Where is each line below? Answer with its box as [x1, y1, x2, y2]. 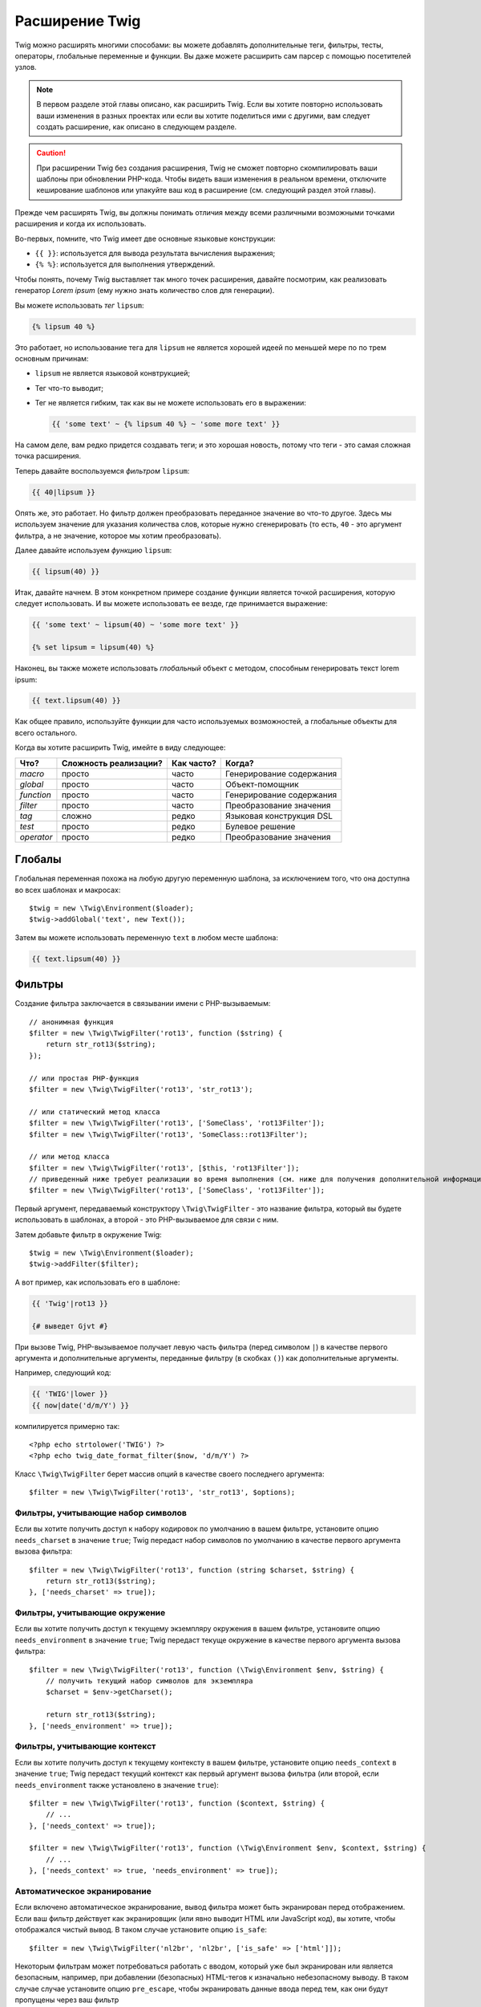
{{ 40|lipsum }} [31, 487, 96, 497]
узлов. [14, 63, 37, 72]
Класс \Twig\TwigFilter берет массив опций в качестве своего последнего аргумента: [14, 1469, 325, 1479]
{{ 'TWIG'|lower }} [31, 1390, 108, 1398]
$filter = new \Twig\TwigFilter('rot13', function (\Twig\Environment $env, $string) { [29, 1665, 385, 1674]
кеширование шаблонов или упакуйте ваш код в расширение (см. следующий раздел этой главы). [36, 185, 376, 195]
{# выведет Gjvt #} [31, 1321, 108, 1330]
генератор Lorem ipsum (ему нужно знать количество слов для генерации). [14, 286, 275, 295]
